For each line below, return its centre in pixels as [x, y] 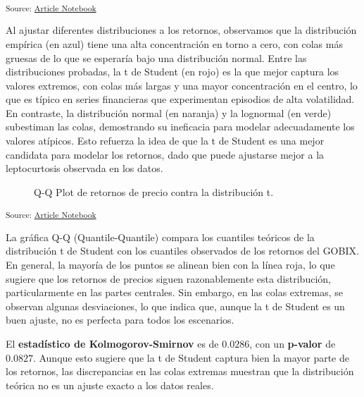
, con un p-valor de [293, 343]
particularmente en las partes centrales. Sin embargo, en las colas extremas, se [175, 292]
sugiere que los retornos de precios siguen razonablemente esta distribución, [168, 278]
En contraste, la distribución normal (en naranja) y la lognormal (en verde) [169, 112]
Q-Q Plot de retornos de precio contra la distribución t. [154, 191]
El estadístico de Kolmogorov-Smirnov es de [112, 343]
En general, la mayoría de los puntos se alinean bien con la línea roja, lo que [170, 264]
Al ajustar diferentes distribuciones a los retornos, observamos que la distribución [181, 30]
